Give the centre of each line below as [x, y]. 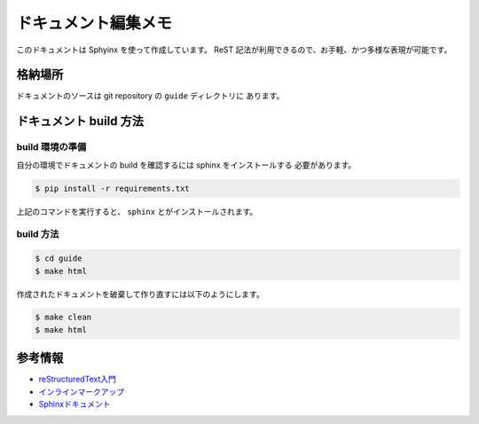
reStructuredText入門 [78, 379]
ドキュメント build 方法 [80, 121]
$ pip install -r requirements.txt [112, 188]
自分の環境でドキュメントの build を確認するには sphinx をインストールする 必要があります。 [186, 165]
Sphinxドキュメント [75, 404]
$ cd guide [59, 259]
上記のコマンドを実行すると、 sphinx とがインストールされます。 [137, 211]
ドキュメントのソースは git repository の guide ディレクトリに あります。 [150, 96]
